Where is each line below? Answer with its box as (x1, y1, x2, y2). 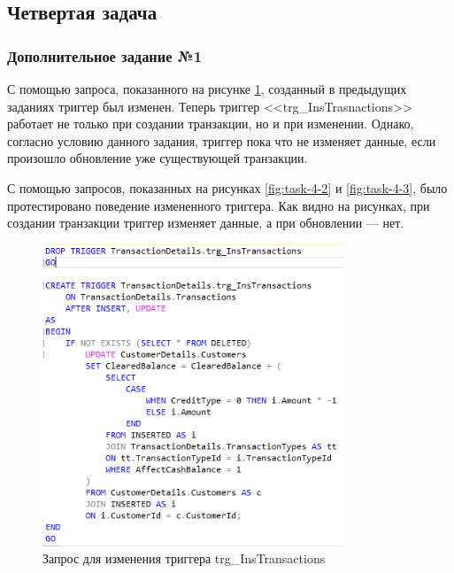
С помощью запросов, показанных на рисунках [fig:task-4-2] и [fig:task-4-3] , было (7, 178, 448, 197)
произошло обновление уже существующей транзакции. (7, 149, 308, 167)
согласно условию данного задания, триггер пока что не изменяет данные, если (7, 131, 436, 150)
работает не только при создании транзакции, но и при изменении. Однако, (7, 114, 414, 133)
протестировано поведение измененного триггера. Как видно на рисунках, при (7, 196, 430, 214)
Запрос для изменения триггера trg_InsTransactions (42, 549, 326, 568)
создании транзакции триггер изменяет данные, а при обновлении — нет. (7, 213, 404, 232)
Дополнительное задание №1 (7, 44, 203, 66)
